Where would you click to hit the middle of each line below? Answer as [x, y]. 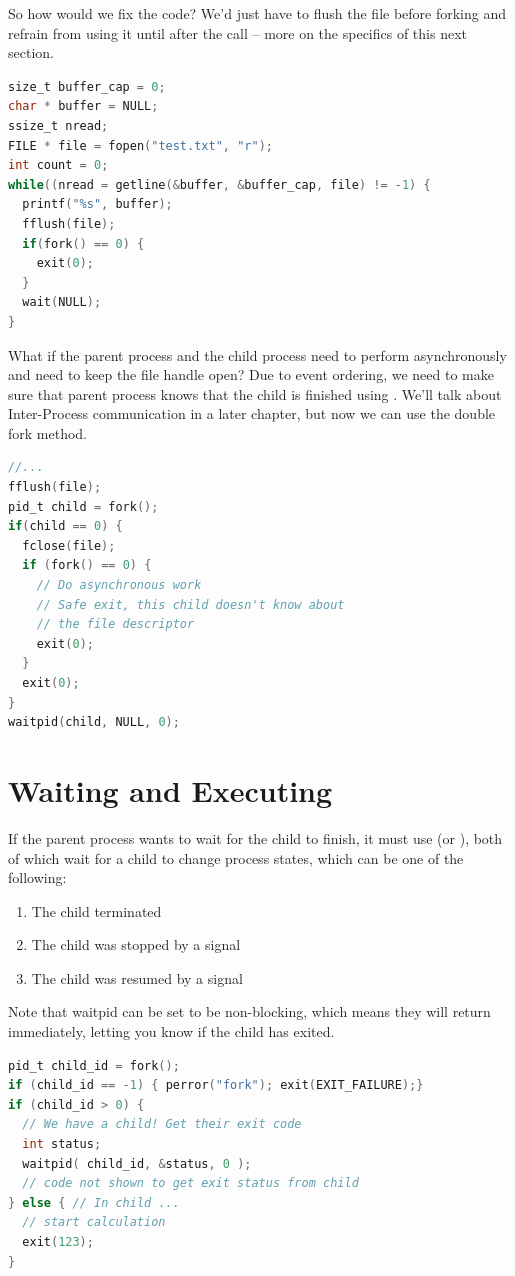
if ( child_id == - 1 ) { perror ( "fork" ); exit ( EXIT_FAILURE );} [216, 1085]
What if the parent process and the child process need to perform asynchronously [257, 354]
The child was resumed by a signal [137, 977]
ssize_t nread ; [58, 125]
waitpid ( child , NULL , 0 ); [94, 722]
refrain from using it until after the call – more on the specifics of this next [238, 32]
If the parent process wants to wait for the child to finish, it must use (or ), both [255, 837]
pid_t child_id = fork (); [94, 1065]
